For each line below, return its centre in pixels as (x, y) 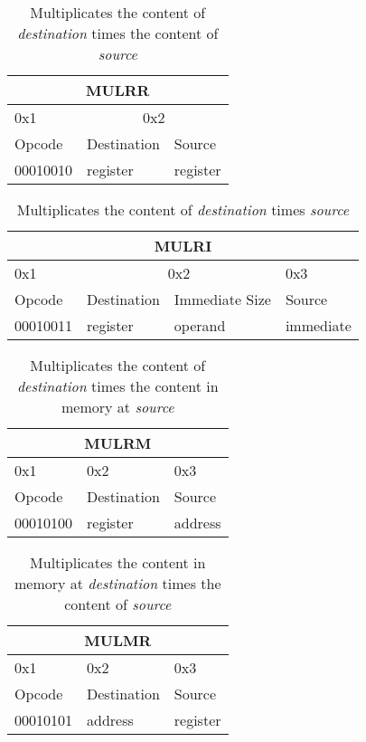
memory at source (118, 407)
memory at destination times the (117, 583)
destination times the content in (117, 386)
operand (200, 325)
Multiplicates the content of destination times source (183, 209)
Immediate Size (222, 299)
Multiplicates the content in (118, 562)
